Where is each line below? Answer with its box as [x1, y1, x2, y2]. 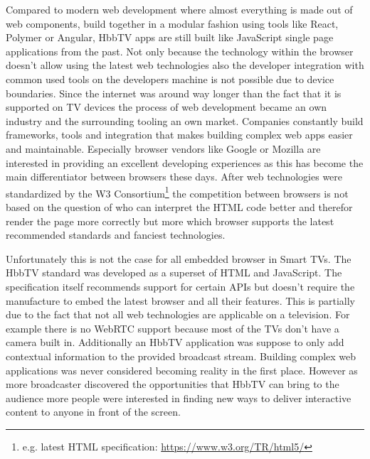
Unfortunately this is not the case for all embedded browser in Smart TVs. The [6, 251, 351, 266]
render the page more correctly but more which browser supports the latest [6, 213, 334, 228]
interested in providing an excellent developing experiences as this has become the [6, 155, 364, 170]
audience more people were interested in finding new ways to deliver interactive [6, 390, 351, 405]
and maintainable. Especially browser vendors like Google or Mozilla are [6, 141, 321, 156]
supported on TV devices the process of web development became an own [6, 99, 327, 114]
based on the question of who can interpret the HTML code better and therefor [6, 199, 353, 214]
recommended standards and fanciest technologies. [6, 227, 226, 242]
